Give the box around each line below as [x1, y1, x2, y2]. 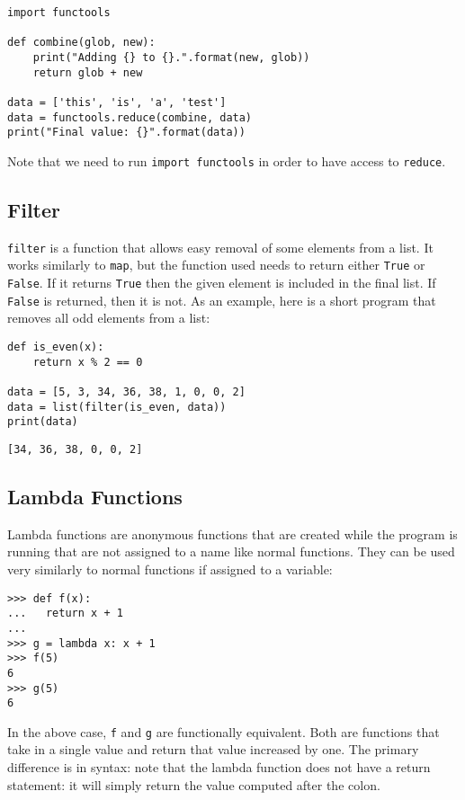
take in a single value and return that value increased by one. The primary [7, 740, 419, 759]
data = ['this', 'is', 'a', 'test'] [7, 95, 227, 109]
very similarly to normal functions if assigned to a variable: [7, 559, 333, 578]
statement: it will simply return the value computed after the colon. [7, 775, 380, 794]
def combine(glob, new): [7, 36, 156, 49]
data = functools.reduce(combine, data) [7, 111, 253, 124]
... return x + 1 [7, 607, 123, 620]
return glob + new [32, 66, 143, 79]
